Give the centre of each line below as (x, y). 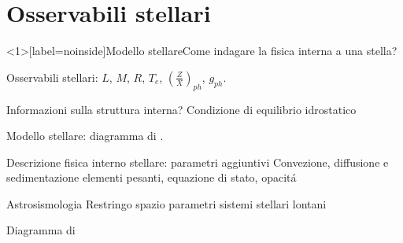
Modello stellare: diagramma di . (85, 136)
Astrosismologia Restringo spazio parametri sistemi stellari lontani (166, 203)
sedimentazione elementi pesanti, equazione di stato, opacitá (152, 177)
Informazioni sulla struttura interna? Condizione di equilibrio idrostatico (181, 109)
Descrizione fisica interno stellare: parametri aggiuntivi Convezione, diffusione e (198, 162)
